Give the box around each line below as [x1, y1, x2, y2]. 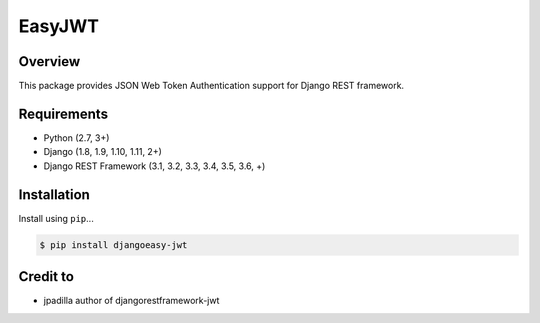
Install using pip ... [18, 212, 94, 224]
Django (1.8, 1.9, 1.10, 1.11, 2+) [43, 146, 162, 158]
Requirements [18, 105, 109, 122]
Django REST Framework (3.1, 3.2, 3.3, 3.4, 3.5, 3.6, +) [43, 160, 266, 172]
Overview [18, 53, 81, 70]
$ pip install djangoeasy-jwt [39, 239, 188, 250]
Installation [18, 186, 90, 203]
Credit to [18, 268, 75, 285]
